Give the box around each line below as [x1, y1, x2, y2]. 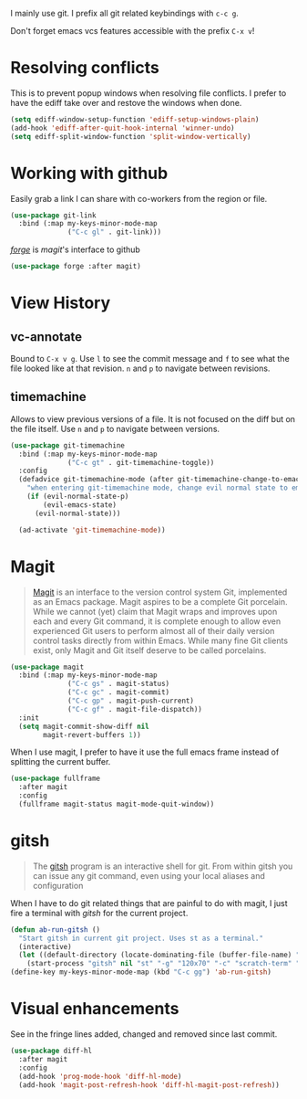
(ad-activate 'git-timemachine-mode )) [18, 525, 167, 534]
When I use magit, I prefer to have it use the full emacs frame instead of [10, 746, 280, 757]
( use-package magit [10, 662, 85, 671]
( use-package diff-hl [10, 1046, 93, 1055]
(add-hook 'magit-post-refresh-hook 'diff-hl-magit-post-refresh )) [18, 1080, 281, 1090]
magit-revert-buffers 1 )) [43, 730, 142, 739]
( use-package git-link [10, 210, 97, 220]
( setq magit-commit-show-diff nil [18, 722, 149, 731]
